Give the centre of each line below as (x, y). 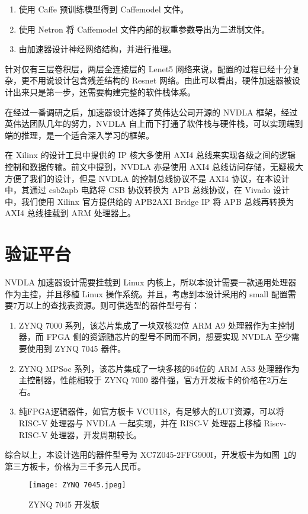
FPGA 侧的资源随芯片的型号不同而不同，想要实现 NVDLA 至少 (169, 337)
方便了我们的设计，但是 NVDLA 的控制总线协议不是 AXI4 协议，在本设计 (147, 178)
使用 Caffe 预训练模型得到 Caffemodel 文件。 (104, 9)
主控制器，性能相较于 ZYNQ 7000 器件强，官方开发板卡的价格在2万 (149, 380)
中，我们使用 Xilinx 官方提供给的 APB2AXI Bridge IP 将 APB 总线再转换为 (150, 201)
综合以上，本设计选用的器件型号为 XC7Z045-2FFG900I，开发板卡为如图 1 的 (151, 454)
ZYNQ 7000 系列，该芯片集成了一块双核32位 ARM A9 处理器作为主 (148, 325)
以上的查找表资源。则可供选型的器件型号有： (112, 305)
